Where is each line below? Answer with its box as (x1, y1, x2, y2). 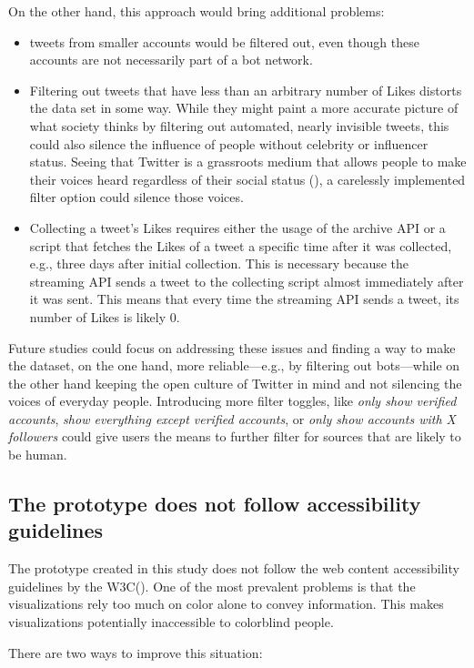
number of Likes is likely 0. (29, 307, 180, 326)
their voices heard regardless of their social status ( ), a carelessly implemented (29, 169, 466, 188)
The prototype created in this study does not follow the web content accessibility (8, 559, 459, 578)
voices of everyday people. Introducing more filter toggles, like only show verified (8, 391, 457, 410)
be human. (8, 445, 67, 464)
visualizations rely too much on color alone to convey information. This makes (8, 594, 444, 613)
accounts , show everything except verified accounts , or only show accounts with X (8, 409, 456, 428)
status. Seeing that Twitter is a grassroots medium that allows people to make (29, 152, 467, 171)
